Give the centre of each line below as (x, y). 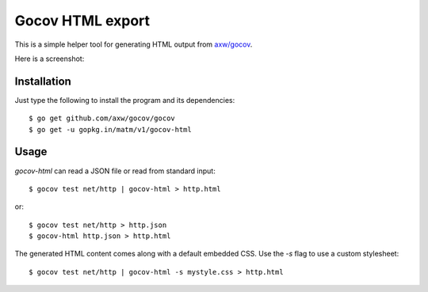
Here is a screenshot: (50, 59)
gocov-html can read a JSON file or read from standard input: (115, 171)
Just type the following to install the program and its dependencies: (125, 100)
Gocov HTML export (82, 21)
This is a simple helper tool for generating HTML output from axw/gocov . (134, 44)
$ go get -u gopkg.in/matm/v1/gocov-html (110, 129)
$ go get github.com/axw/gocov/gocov (102, 118)
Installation (43, 81)
